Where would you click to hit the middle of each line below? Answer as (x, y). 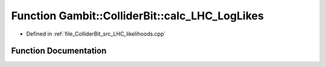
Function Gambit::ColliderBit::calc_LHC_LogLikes (137, 16)
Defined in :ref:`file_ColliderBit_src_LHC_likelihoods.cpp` (96, 34)
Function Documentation (59, 51)
